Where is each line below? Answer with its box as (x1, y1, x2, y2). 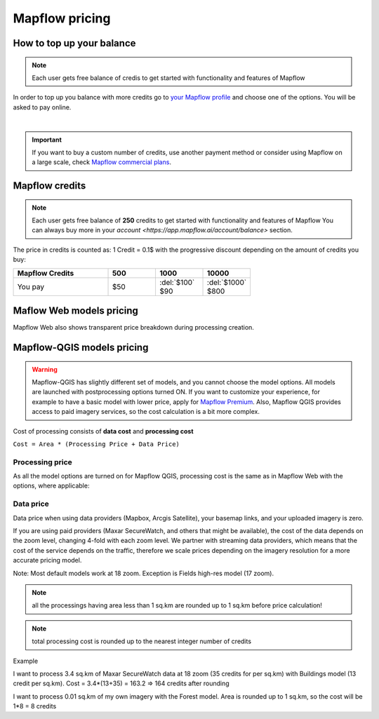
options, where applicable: (13, 481, 90, 490)
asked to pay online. (13, 102, 72, 112)
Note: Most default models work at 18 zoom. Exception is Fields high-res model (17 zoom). (13, 569, 274, 577)
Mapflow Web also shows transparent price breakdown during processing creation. (13, 323, 254, 332)
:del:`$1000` (207, 277, 247, 287)
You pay (17, 281, 45, 291)
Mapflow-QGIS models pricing (13, 341, 149, 354)
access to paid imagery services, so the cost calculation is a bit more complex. (32, 408, 260, 416)
